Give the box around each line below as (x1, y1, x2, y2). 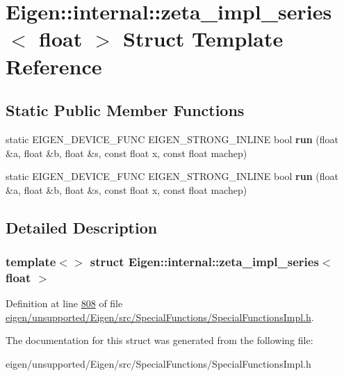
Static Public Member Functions (6, 99, 245, 121)
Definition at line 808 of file (6, 296, 123, 311)
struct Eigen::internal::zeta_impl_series (90, 253, 319, 270)
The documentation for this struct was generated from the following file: (6, 333, 313, 348)
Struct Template (122, 24, 284, 53)
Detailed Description (6, 216, 158, 238)
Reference (6, 51, 102, 80)
